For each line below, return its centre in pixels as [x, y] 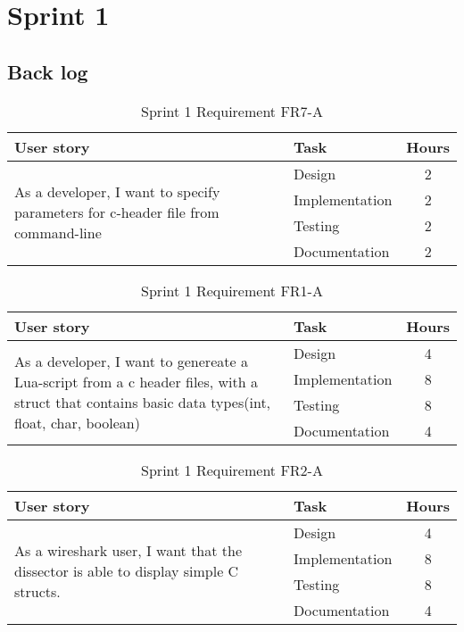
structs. [37, 592]
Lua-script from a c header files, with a [136, 381]
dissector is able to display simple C [127, 571]
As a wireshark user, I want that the [128, 551]
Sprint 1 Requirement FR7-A [232, 111]
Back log [48, 71]
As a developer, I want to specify [117, 192]
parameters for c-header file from [117, 212]
